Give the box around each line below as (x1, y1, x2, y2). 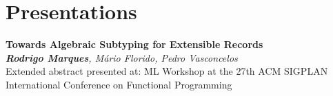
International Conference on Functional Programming (6, 77, 232, 91)
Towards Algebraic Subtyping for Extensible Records (6, 37, 263, 51)
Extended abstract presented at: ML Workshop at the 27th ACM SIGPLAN (6, 64, 328, 78)
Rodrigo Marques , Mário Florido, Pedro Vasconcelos (6, 50, 238, 64)
